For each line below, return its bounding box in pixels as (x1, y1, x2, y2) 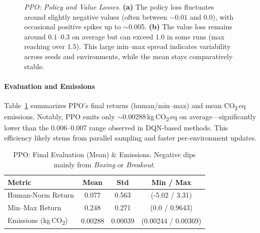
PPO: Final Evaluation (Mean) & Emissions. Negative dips (13, 149, 196, 160)
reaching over (24, 41, 65, 52)
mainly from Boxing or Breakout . (53, 159, 155, 169)
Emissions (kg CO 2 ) (8, 215, 68, 226)
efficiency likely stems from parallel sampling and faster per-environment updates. (4, 132, 257, 143)
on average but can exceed (72, 31, 154, 41)
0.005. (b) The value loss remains (128, 21, 232, 32)
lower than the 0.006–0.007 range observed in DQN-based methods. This (4, 122, 228, 133)
